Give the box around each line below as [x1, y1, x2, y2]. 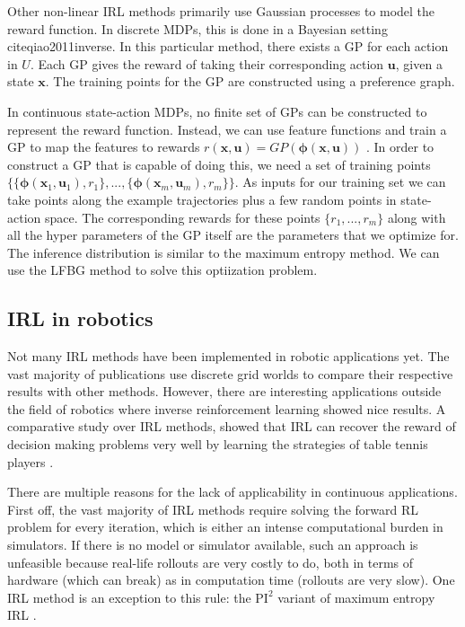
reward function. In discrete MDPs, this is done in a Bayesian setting [7, 19, 388, 38]
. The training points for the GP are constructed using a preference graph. [45, 72, 455, 91]
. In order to [365, 137, 434, 156]
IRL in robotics [7, 305, 154, 332]
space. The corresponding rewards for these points [44, 208, 320, 226]
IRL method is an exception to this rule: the [7, 587, 251, 606]
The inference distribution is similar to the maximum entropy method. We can [7, 243, 440, 261]
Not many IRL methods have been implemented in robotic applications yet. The [7, 347, 450, 366]
